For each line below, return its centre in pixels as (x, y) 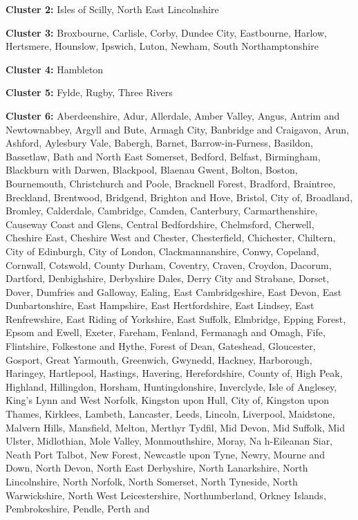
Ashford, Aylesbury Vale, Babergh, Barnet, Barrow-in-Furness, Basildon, (160, 143)
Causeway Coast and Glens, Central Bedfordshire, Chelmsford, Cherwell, (160, 224)
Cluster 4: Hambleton (55, 69)
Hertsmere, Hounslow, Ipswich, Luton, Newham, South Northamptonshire (162, 46)
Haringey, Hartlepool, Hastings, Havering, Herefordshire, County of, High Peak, (174, 373)
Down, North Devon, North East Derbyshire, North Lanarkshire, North (157, 468)
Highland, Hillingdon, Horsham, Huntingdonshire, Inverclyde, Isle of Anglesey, (171, 386)
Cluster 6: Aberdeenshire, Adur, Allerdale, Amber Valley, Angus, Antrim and (173, 115)
